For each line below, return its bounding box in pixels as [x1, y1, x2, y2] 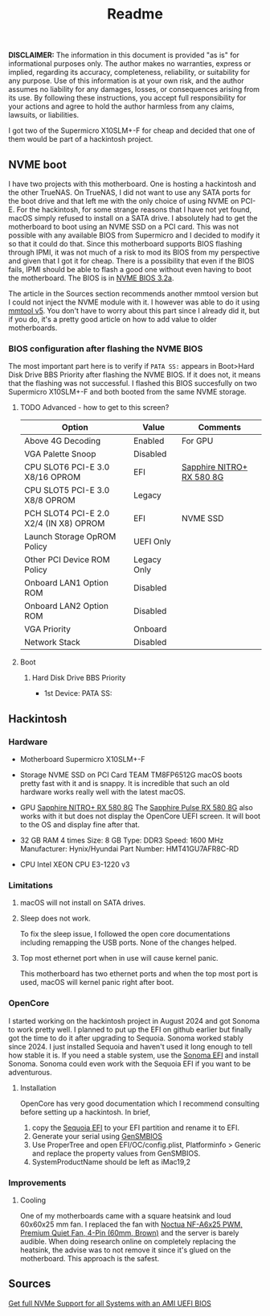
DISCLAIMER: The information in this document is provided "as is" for [8, 50, 239, 60]
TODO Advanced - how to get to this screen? [19, 403, 170, 412]
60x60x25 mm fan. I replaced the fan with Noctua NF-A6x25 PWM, [19, 1219, 243, 1229]
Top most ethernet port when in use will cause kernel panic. [19, 954, 219, 963]
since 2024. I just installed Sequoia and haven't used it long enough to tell [8, 1041, 253, 1051]
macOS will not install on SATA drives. [19, 898, 146, 908]
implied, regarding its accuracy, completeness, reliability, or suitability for [8, 68, 251, 77]
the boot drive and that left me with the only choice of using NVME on [8, 197, 239, 205]
